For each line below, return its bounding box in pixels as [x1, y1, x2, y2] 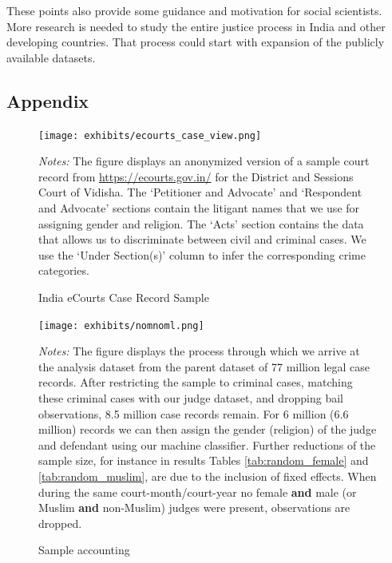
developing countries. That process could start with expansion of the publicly [6, 34, 385, 50]
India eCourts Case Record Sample [38, 288, 209, 305]
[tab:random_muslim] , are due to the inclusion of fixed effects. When [38, 467, 377, 484]
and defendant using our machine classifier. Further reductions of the [38, 436, 376, 453]
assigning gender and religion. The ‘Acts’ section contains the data [38, 215, 364, 232]
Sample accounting [38, 541, 130, 558]
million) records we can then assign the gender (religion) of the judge [38, 421, 377, 438]
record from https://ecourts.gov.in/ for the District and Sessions [38, 168, 354, 184]
